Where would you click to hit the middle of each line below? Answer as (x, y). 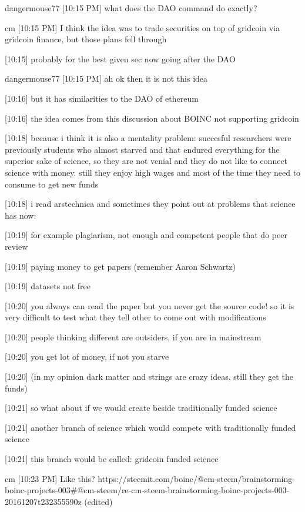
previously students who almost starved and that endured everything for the (142, 149)
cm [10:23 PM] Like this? (50, 478)
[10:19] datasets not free (48, 286)
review (16, 246)
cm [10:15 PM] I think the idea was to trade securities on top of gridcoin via (142, 27)
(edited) (98, 501)
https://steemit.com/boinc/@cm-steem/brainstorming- (196, 478)
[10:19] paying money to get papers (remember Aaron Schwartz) (120, 266)
